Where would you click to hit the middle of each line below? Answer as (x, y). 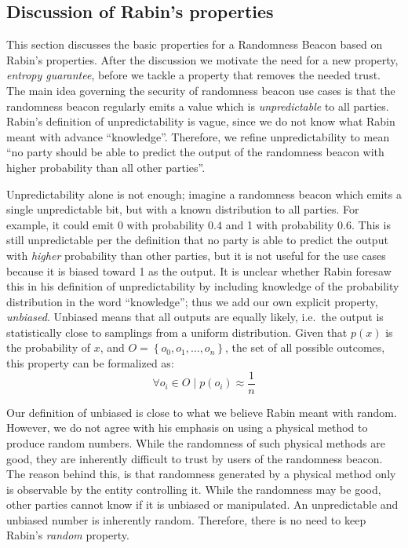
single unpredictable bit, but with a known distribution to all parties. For (183, 209)
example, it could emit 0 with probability (106, 224)
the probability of (49, 347)
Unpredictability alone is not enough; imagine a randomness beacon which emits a (204, 194)
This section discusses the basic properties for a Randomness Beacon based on (195, 44)
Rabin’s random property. (68, 535)
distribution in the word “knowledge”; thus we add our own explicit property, (192, 301)
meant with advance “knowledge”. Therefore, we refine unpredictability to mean (198, 136)
